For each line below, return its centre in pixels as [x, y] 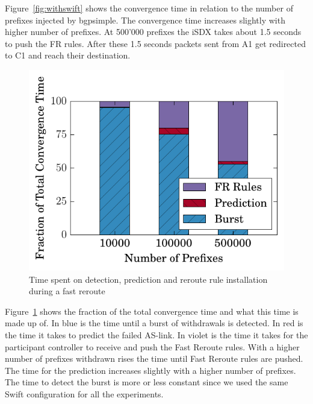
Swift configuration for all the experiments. [84, 394]
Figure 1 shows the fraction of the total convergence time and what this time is [152, 311]
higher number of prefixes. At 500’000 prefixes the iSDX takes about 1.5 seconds [153, 32]
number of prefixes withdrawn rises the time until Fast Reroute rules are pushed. [154, 358]
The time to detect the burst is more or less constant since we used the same [147, 382]
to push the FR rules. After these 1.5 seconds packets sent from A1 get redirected [155, 43]
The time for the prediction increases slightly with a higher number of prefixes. [150, 370]
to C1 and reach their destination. [68, 55]
